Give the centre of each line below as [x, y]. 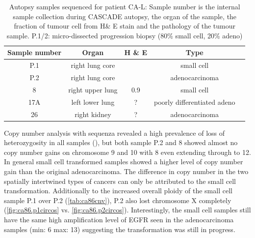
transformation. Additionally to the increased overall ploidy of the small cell [118, 191]
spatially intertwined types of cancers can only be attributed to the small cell [120, 181]
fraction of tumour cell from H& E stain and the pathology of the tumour [125, 26]
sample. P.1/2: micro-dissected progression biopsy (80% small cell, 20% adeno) [125, 35]
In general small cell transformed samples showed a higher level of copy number [124, 162]
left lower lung [93, 102]
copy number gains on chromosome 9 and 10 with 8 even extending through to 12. [127, 152]
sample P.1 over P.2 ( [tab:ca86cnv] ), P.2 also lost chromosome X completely [118, 200]
